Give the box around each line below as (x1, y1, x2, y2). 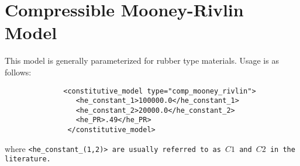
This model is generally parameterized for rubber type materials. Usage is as (5, 54, 279, 67)
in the (270, 145, 295, 154)
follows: (5, 65, 32, 78)
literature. (5, 155, 51, 164)
